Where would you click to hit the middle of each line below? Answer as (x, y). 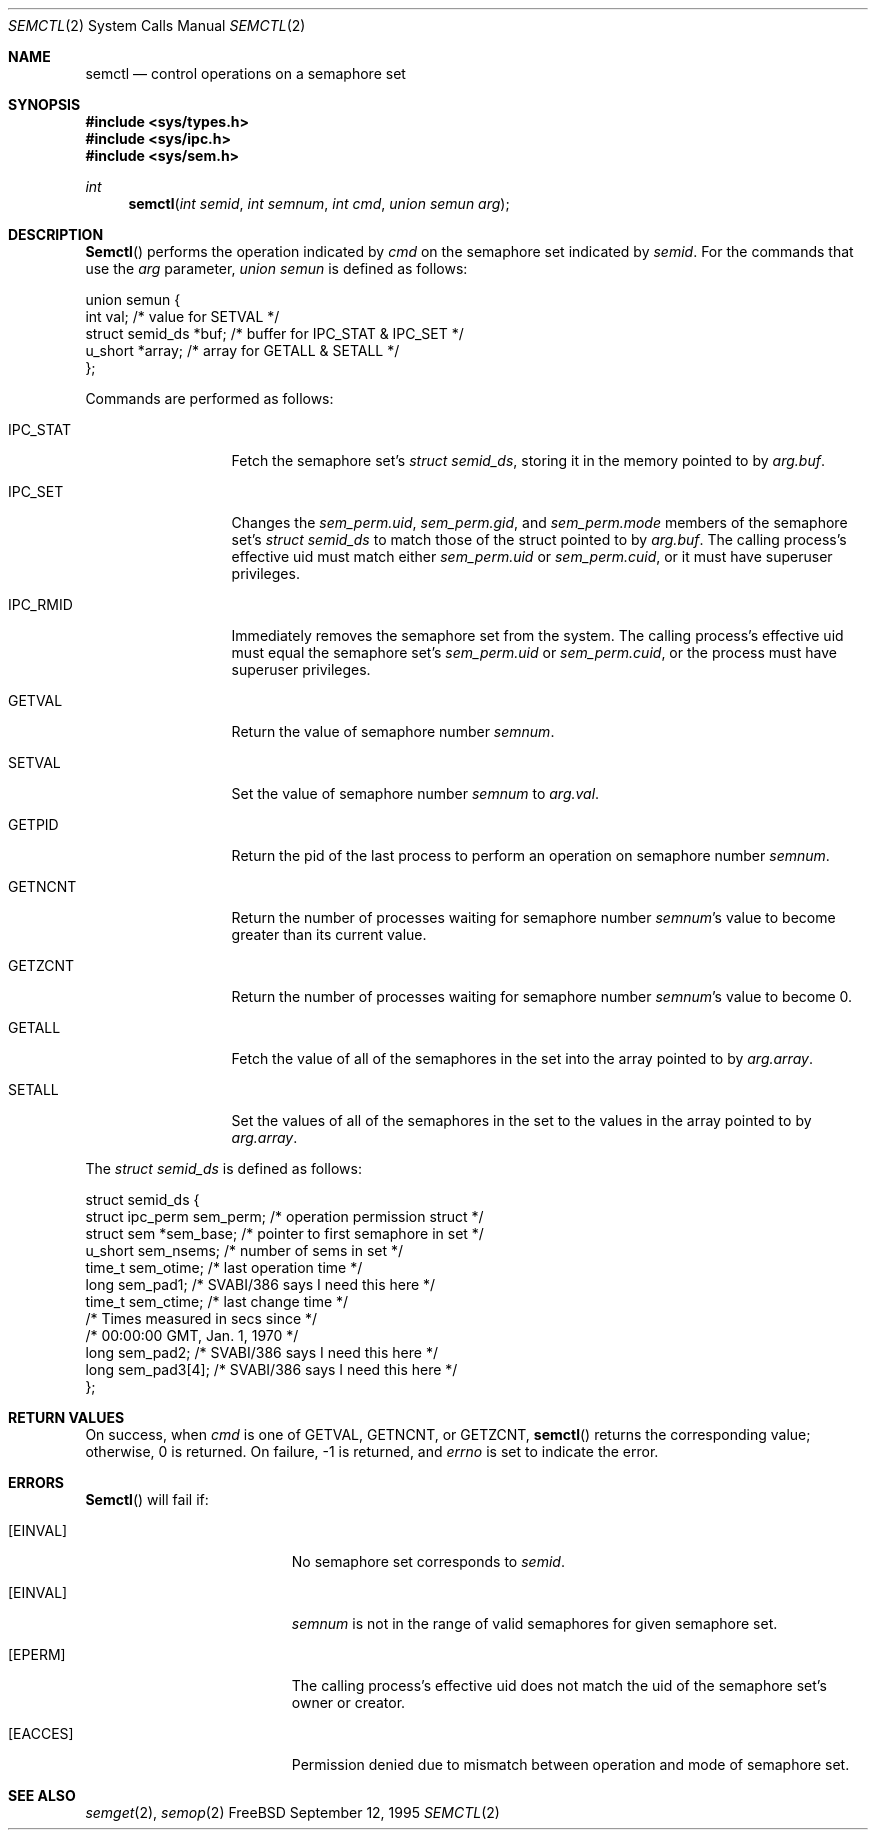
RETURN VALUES (66, 1417)
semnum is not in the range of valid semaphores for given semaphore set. (534, 1623)
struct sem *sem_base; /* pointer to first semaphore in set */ (284, 1233)
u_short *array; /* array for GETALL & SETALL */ (242, 350)
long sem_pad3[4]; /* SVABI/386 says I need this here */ (271, 1369)
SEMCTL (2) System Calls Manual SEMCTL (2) (157, 25)
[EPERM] (37, 1654)
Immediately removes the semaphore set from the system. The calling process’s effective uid (537, 635)
